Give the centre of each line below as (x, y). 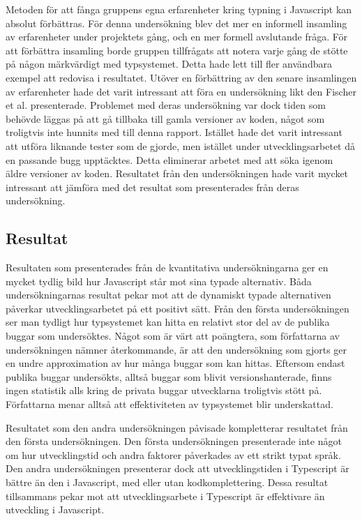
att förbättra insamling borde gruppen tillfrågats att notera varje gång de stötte (177, 50)
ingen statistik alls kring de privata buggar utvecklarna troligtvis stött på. (164, 390)
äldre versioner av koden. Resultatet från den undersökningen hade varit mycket (177, 173)
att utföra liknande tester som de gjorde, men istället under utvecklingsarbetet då (181, 145)
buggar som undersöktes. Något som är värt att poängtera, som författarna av (173, 336)
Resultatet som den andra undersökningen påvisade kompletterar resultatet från (177, 427)
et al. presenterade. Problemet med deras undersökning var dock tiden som (166, 105)
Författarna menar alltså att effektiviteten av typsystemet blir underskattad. (169, 404)
